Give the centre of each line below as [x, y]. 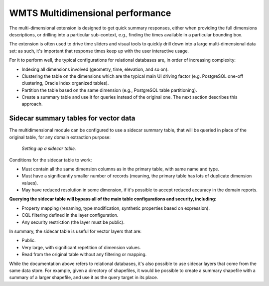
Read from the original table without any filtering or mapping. [84, 255]
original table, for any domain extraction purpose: [60, 137]
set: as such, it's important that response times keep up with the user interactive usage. [99, 51]
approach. [32, 104]
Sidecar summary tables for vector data [72, 118]
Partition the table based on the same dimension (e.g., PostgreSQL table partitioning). [110, 90]
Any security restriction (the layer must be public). [73, 222]
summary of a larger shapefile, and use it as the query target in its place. [84, 278]
